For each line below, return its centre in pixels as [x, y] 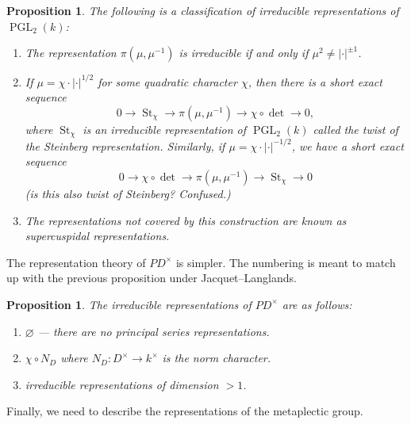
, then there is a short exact [315, 81]
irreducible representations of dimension [122, 384]
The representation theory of [76, 262]
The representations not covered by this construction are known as [186, 220]
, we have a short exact [348, 145]
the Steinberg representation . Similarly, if [125, 145]
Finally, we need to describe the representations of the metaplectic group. [185, 411]
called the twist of [355, 129]
